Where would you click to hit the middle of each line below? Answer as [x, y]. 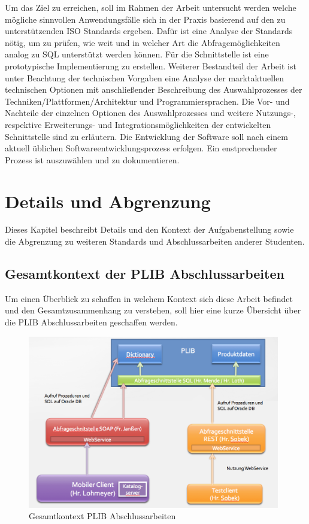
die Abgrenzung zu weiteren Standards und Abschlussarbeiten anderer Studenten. [155, 241]
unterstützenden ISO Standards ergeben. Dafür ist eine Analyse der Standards [149, 31]
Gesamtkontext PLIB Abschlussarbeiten [102, 516]
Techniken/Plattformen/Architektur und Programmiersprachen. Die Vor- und [147, 101]
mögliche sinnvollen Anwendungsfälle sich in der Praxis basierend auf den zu [145, 19]
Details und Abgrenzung [108, 201]
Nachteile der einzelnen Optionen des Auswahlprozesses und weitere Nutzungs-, [150, 113]
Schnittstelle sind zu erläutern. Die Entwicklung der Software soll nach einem [146, 136]
